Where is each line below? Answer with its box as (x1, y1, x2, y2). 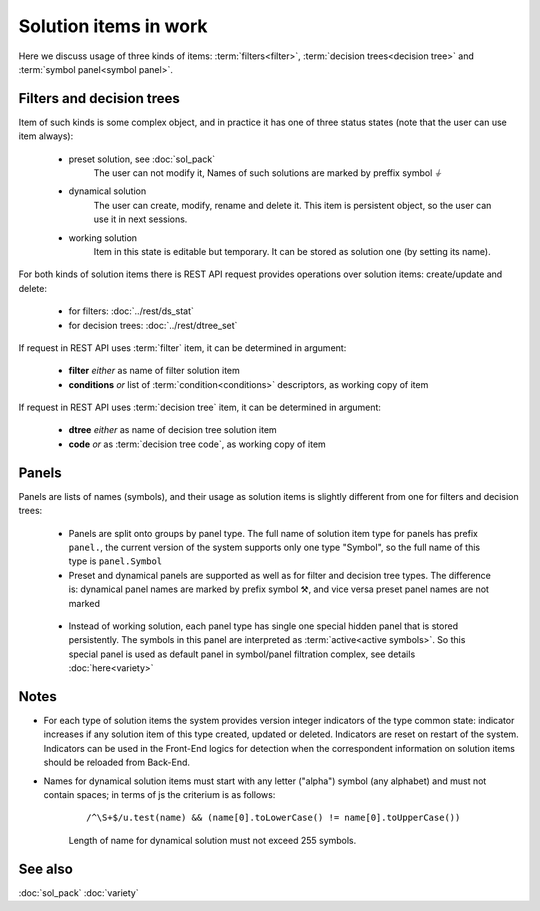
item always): (18, 130, 74, 142)
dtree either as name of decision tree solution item (68, 424, 277, 436)
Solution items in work (18, 15, 209, 37)
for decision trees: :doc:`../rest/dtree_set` (68, 319, 238, 331)
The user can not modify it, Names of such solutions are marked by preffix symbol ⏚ (93, 167, 442, 179)
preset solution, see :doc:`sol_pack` (68, 153, 215, 165)
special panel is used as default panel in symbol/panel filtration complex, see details (68, 648, 416, 660)
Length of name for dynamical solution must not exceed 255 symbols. (68, 834, 357, 846)
